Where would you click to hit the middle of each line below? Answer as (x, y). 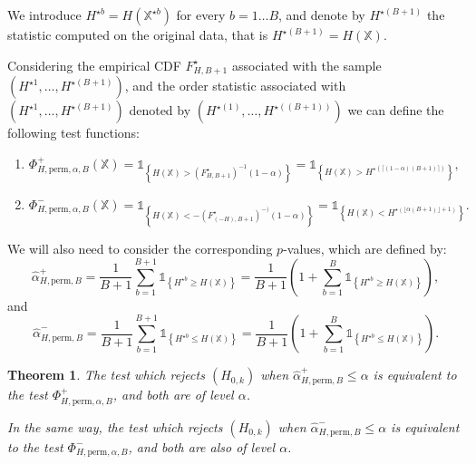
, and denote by (322, 14)
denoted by (160, 110)
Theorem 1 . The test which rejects (106, 375)
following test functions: (74, 133)
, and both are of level (173, 395)
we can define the (396, 110)
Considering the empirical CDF (94, 65)
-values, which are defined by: (365, 249)
